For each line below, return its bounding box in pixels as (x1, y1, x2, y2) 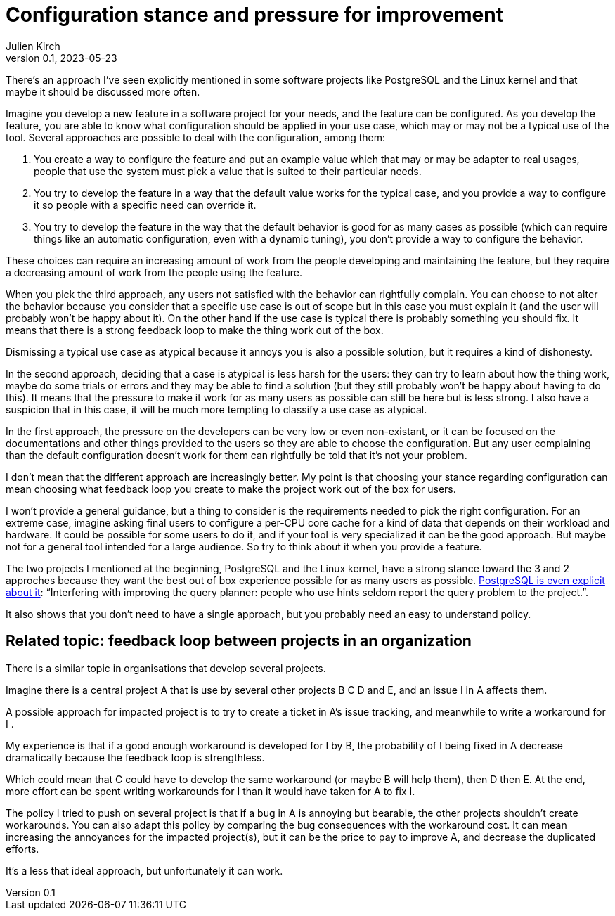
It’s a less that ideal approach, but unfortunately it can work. (6, 864, 283, 877)
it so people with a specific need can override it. (34, 198, 257, 211)
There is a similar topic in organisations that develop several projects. (6, 662, 326, 674)
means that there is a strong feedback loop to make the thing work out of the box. (6, 323, 384, 336)
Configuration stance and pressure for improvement (6, 3, 503, 27)
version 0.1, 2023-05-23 (6, 51, 117, 64)
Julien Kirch (6, 39, 60, 52)
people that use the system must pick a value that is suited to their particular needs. (34, 165, 422, 177)
